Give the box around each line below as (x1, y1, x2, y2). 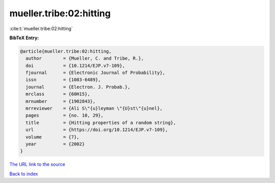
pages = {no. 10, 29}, (25, 113, 104, 118)
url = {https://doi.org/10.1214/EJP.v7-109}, (25, 127, 168, 133)
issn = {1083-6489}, (25, 77, 101, 83)
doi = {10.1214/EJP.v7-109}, (25, 63, 125, 68)
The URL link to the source (9, 161, 66, 168)
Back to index (9, 171, 38, 177)
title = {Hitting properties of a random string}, (25, 120, 176, 125)
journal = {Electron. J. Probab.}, (25, 84, 131, 90)
